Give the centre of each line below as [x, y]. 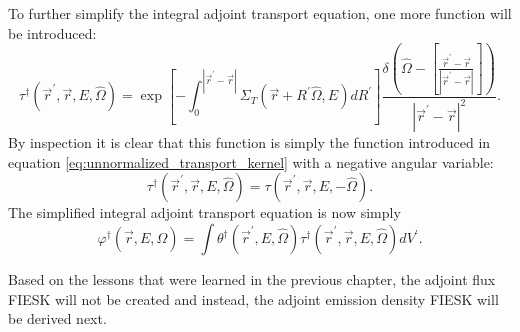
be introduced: [52, 32]
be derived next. [57, 318]
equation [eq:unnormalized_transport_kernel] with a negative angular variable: [251, 161]
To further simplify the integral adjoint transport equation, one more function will [260, 13]
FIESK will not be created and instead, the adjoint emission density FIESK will [253, 298]
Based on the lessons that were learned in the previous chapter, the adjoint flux [252, 279]
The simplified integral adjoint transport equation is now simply [204, 212]
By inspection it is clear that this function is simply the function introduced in [249, 142]
